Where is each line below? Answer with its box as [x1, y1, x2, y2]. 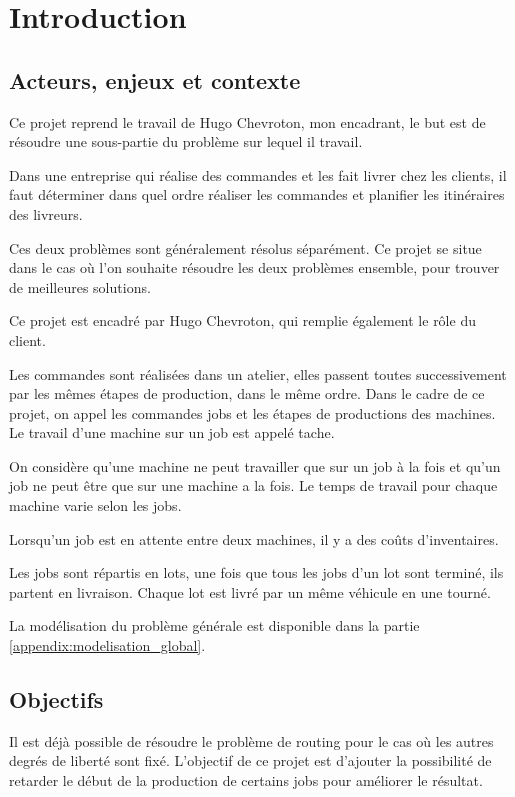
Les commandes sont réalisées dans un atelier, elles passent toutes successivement [9, 363, 507, 384]
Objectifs [9, 684, 104, 715]
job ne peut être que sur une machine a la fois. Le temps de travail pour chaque [9, 475, 498, 496]
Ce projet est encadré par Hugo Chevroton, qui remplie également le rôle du [9, 310, 476, 331]
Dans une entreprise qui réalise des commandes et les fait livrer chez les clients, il [9, 164, 507, 185]
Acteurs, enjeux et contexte [9, 64, 301, 95]
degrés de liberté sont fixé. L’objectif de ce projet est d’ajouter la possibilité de [9, 750, 492, 771]
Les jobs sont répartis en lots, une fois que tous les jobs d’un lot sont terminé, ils [9, 562, 504, 583]
